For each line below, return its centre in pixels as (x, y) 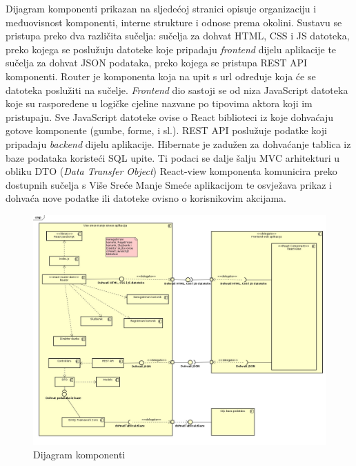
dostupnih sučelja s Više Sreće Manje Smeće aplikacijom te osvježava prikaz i (169, 184)
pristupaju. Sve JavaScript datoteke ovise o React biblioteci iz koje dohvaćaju (170, 116)
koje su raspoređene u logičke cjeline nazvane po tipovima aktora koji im (159, 103)
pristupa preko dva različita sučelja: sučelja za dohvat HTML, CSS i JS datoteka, (178, 36)
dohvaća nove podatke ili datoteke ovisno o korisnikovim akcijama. (146, 198)
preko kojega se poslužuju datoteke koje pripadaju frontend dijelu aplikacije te (171, 49)
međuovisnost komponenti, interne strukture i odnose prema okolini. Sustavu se (174, 22)
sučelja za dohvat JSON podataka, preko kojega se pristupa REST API (157, 63)
